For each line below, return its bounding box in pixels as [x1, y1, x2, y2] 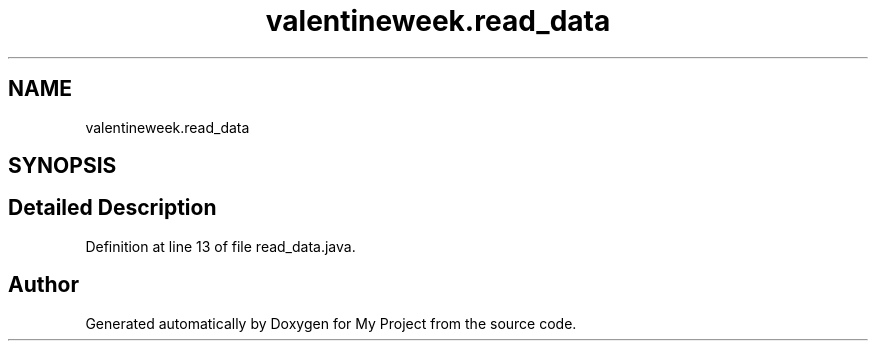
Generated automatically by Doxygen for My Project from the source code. [85, 314, 577, 332]
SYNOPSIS [8, 153, 117, 179]
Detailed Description [8, 195, 217, 221]
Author [8, 272, 79, 298]
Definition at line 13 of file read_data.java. [85, 237, 356, 255]
